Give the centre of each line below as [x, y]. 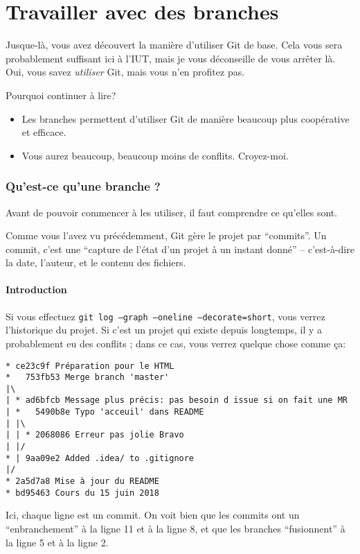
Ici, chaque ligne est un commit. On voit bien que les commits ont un [153, 515]
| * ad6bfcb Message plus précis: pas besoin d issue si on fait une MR [177, 400]
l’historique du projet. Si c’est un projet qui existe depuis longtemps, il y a [164, 330]
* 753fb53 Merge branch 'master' [88, 378]
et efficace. [44, 132]
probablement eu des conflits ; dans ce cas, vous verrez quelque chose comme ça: [176, 343]
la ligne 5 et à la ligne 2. [57, 542]
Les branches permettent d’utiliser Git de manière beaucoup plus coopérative [186, 118]
